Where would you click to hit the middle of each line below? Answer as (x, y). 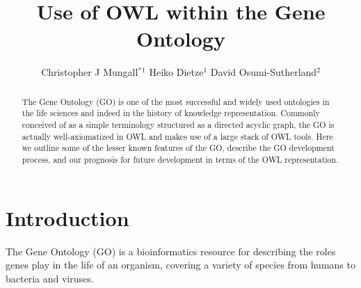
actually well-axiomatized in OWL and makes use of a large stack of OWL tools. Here (177, 136)
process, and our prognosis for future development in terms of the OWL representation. (180, 159)
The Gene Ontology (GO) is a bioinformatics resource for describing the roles (171, 251)
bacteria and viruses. (50, 278)
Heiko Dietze (176, 72)
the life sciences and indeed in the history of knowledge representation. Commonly (171, 113)
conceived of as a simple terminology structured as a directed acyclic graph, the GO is (178, 125)
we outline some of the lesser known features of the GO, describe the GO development (178, 148)
